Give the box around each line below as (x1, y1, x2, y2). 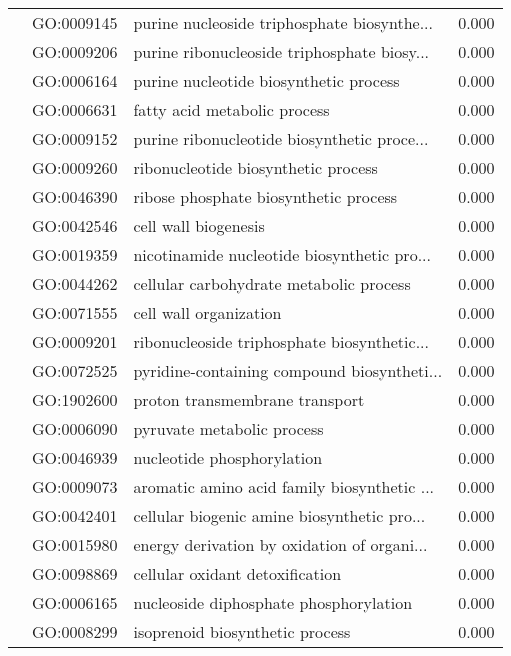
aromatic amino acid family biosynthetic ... (133, 475, 435, 498)
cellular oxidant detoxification (133, 562, 342, 585)
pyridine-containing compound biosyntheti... (133, 359, 443, 382)
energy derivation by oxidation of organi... (133, 533, 428, 556)
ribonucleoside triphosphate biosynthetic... (133, 330, 429, 353)
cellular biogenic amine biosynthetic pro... (133, 504, 426, 527)
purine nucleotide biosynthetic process (133, 69, 400, 92)
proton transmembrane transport (133, 388, 365, 411)
